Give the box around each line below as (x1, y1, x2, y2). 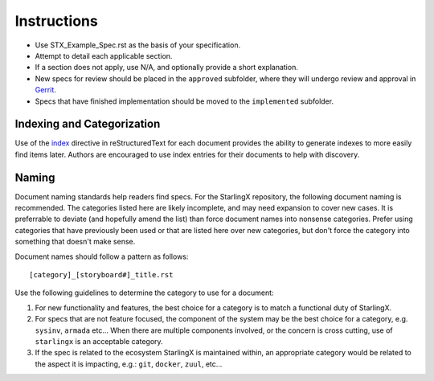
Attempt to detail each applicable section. (35, 51, 173, 60)
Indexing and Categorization (14, 117, 161, 131)
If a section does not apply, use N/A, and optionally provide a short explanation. (35, 63, 299, 72)
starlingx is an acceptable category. (35, 337, 164, 346)
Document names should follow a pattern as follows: (14, 252, 189, 261)
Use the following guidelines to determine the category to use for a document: (14, 288, 274, 297)
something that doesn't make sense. (14, 237, 136, 247)
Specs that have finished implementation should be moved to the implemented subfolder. (35, 96, 334, 106)
